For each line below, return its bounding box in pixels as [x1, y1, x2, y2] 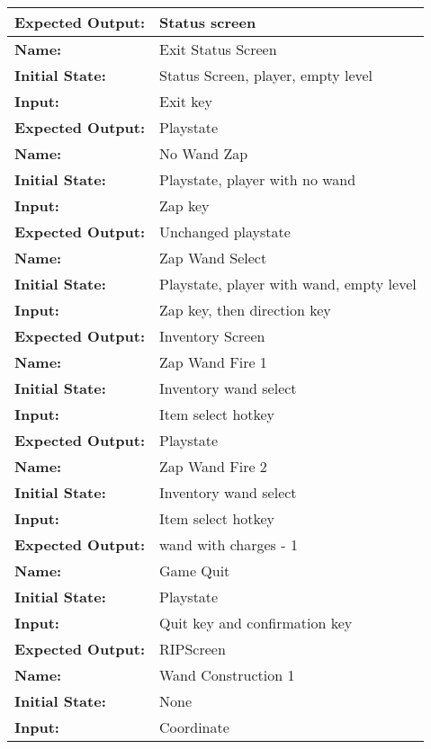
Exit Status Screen [159, 39, 277, 59]
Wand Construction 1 [159, 664, 295, 685]
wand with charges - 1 [159, 534, 298, 555]
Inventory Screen [159, 325, 265, 346]
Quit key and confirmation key [159, 612, 353, 633]
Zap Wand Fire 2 [159, 456, 267, 477]
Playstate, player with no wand [159, 169, 356, 190]
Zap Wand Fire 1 [159, 352, 267, 372]
